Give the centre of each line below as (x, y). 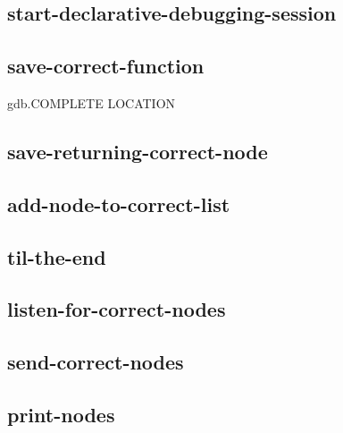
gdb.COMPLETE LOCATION (92, 102)
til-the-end (57, 256)
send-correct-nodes (96, 362)
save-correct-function (106, 66)
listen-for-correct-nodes (117, 309)
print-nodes (61, 414)
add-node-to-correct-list (119, 204)
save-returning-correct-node (138, 151)
